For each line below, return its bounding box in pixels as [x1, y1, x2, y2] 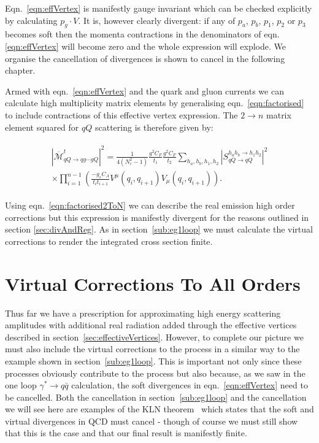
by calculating [5, 13, 58, 26]
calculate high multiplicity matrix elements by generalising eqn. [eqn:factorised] [5, 96, 304, 109]
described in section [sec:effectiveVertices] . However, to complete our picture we [5, 330, 304, 343]
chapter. [5, 64, 36, 77]
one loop [5, 379, 37, 391]
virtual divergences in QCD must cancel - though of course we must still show [5, 414, 298, 427]
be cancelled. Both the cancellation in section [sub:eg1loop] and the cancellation [5, 390, 307, 403]
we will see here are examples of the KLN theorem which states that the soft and [5, 403, 314, 415]
